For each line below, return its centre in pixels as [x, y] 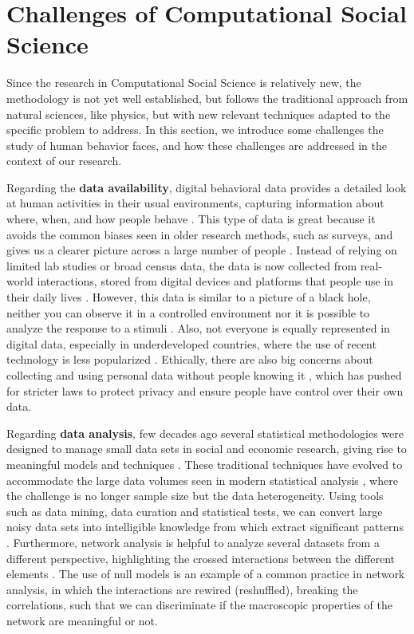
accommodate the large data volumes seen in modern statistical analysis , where [202, 480]
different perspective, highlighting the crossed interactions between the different [201, 558]
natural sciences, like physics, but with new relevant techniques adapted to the [199, 114]
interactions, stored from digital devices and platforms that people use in [215, 281]
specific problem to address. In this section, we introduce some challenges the [195, 130]
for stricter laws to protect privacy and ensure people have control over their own [205, 390]
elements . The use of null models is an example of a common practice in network [206, 574]
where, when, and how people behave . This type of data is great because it [191, 219]
